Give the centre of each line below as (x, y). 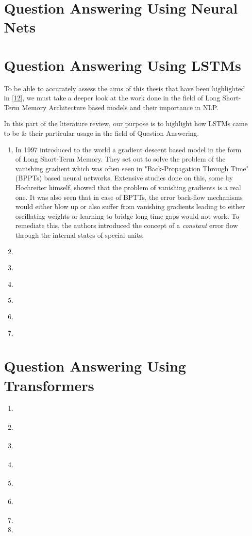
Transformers (49, 385)
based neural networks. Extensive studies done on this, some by (138, 178)
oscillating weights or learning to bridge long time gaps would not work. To (127, 216)
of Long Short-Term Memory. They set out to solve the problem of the (120, 159)
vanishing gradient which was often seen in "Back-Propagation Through (122, 168)
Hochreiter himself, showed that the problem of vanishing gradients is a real (128, 187)
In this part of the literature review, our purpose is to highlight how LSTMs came (126, 123)
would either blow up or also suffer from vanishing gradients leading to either (130, 206)
